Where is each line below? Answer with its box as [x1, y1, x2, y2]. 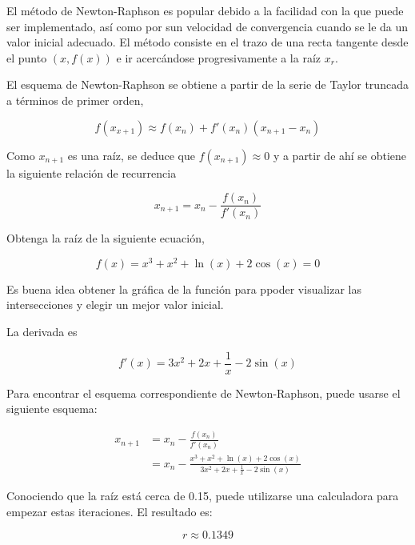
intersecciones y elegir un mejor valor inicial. [6, 296, 224, 313]
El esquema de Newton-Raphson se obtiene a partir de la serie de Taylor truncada [6, 76, 409, 93]
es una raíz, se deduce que [67, 146, 195, 163]
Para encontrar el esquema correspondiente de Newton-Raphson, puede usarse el [6, 384, 401, 401]
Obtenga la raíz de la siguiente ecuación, [6, 230, 205, 246]
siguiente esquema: [6, 400, 98, 417]
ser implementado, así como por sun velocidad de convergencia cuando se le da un [6, 18, 409, 34]
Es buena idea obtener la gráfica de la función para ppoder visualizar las [6, 280, 361, 297]
